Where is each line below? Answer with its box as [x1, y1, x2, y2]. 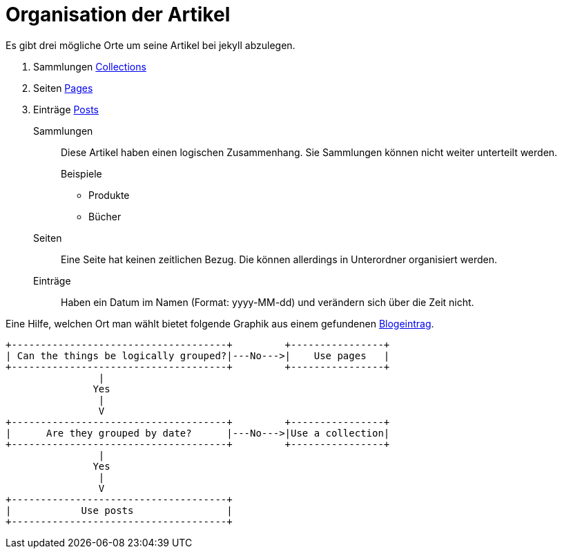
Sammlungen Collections [33, 60, 146, 73]
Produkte [88, 189, 130, 201]
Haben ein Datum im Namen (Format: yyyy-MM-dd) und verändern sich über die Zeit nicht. [61, 296, 474, 308]
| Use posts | [6, 504, 233, 516]
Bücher [88, 210, 122, 222]
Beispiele [61, 167, 102, 180]
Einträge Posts [33, 103, 99, 115]
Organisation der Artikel [6, 3, 231, 26]
